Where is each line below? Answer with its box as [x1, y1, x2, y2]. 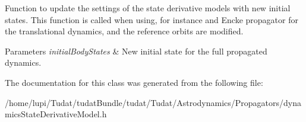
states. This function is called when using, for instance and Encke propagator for [5, 13, 298, 25]
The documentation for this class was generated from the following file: [5, 76, 263, 88]
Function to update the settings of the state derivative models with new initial [5, 2, 291, 14]
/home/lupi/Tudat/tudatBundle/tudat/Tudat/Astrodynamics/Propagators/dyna [5, 96, 302, 108]
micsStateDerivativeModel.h [5, 108, 107, 120]
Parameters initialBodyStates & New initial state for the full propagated [5, 44, 267, 57]
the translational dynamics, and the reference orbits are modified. [5, 25, 244, 37]
